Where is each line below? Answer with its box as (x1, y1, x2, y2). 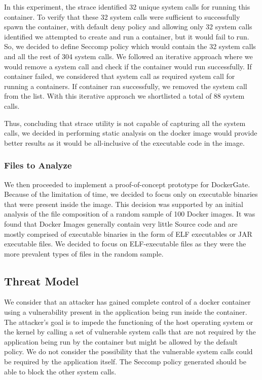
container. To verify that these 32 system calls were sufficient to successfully (4, 11, 240, 22)
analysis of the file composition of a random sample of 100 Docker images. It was (4, 208, 255, 219)
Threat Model (4, 273, 79, 288)
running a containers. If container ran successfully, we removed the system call (4, 80, 247, 91)
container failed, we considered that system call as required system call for (4, 71, 235, 81)
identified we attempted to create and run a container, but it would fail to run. (4, 31, 249, 41)
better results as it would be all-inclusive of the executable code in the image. (4, 137, 245, 148)
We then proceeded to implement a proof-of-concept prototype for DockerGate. (4, 179, 250, 189)
